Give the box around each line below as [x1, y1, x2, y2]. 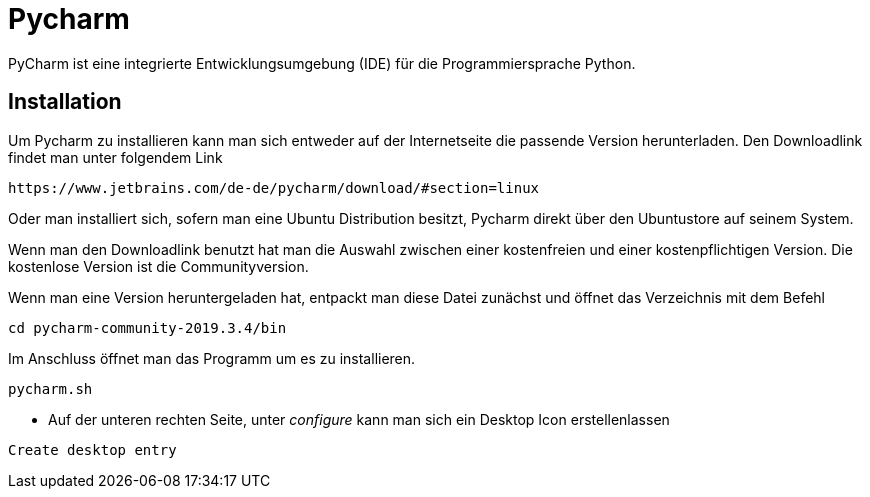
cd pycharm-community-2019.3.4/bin [8, 319, 287, 336]
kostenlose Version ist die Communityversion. [8, 257, 309, 275]
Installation [8, 89, 122, 115]
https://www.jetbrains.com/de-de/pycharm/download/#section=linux [8, 179, 540, 196]
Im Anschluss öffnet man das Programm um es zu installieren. [8, 349, 416, 367]
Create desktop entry [8, 441, 177, 458]
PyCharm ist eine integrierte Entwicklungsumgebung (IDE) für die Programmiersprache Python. [8, 54, 636, 72]
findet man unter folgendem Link [8, 148, 223, 166]
